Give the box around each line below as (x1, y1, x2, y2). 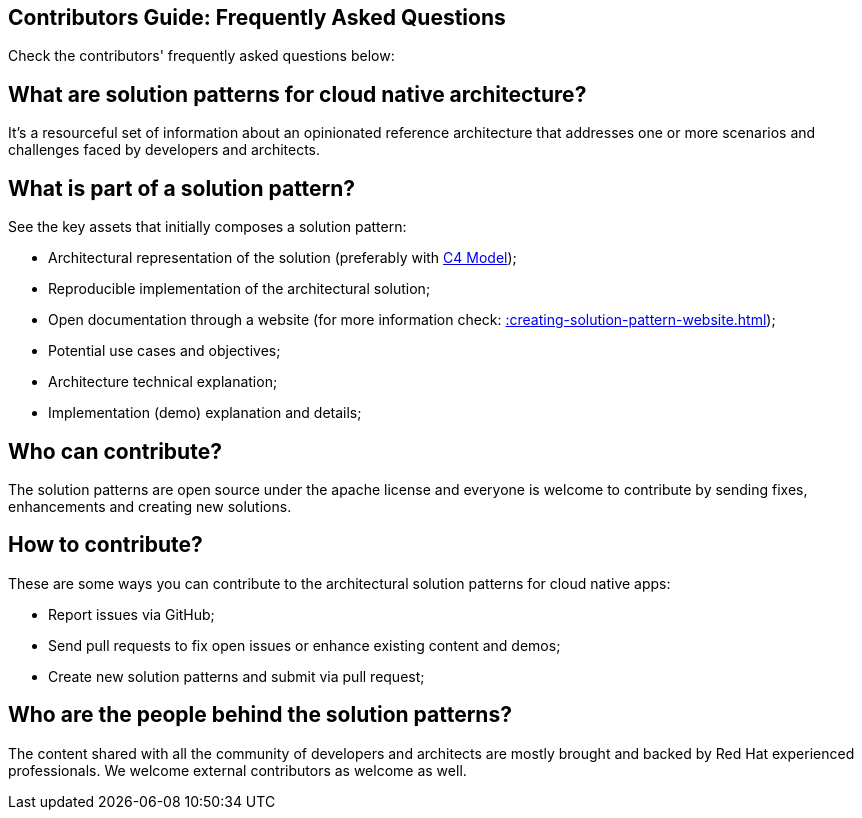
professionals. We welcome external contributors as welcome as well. (8, 761, 467, 779)
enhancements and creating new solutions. (8, 497, 292, 515)
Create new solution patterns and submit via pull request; (48, 667, 425, 685)
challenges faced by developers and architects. (8, 141, 321, 159)
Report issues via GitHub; (48, 605, 215, 623)
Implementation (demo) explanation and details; (48, 404, 362, 422)
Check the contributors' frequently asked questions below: (8, 47, 395, 65)
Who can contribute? (8, 438, 222, 464)
